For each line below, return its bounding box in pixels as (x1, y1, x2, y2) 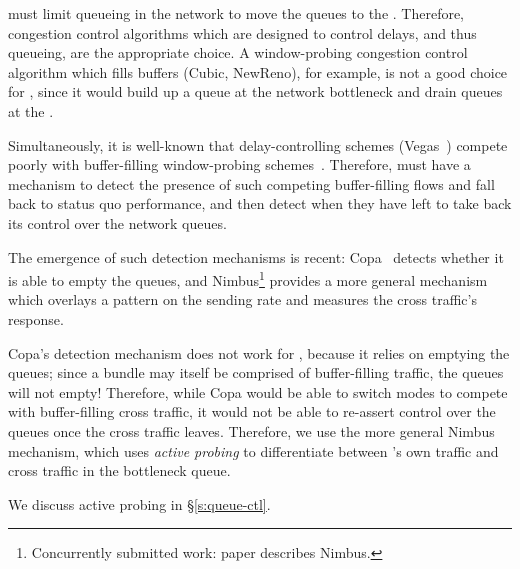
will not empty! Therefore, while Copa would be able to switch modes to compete (8, 381, 508, 402)
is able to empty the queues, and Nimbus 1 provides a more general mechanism (8, 267, 488, 290)
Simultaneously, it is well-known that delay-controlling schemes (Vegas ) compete (8, 134, 508, 155)
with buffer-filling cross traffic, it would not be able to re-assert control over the (8, 401, 496, 422)
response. (8, 308, 64, 329)
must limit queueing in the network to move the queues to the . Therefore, (8, 3, 465, 23)
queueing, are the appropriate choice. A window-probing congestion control (8, 42, 468, 63)
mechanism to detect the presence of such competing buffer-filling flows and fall (8, 173, 495, 194)
